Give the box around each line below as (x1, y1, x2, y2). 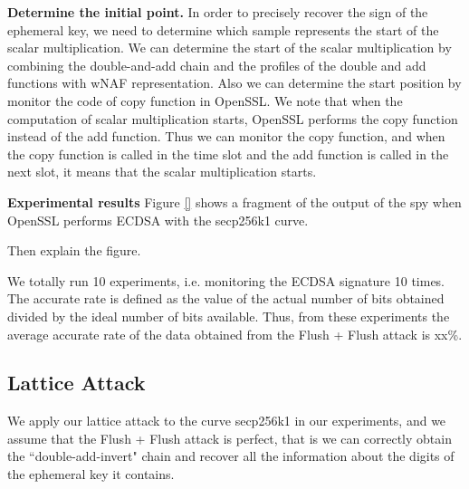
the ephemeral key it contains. (7, 465, 175, 484)
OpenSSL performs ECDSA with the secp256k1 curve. (7, 210, 309, 229)
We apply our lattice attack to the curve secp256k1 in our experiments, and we (7, 411, 446, 430)
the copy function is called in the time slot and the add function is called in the (7, 144, 449, 163)
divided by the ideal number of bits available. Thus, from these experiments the (7, 306, 450, 325)
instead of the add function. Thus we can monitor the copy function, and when (7, 127, 445, 146)
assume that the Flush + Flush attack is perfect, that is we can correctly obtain (7, 428, 452, 447)
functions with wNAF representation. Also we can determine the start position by (7, 73, 462, 92)
